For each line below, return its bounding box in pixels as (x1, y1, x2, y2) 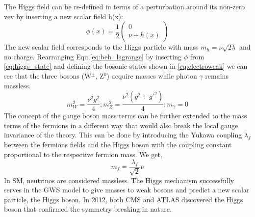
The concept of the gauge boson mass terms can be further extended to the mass (4, 110, 247, 121)
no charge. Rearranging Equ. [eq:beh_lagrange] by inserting (4, 51, 182, 61)
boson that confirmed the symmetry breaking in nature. (4, 204, 172, 214)
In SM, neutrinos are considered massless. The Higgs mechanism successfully (4, 175, 234, 185)
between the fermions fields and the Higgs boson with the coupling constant (4, 139, 232, 149)
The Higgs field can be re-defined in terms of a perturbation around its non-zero (4, 1, 245, 11)
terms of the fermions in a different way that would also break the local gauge (4, 120, 238, 130)
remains (205, 70, 229, 81)
